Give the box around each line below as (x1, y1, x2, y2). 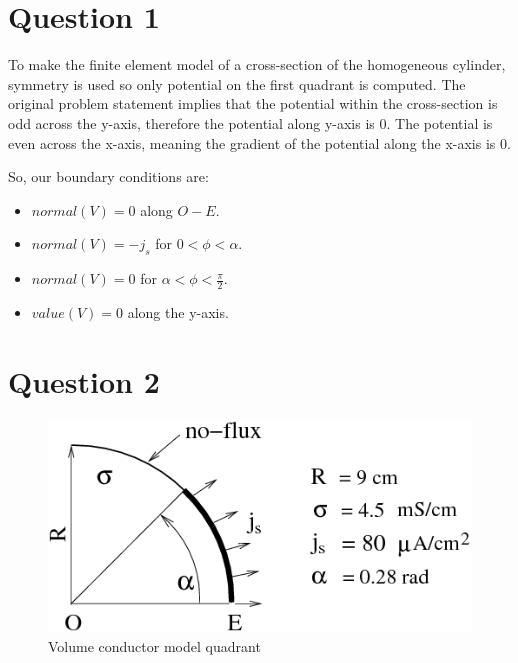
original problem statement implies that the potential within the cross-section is (8, 93, 498, 114)
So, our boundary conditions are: (8, 166, 209, 187)
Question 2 (8, 360, 160, 401)
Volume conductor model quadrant (48, 636, 261, 657)
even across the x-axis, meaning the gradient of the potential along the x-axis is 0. (8, 132, 511, 153)
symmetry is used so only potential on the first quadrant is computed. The (8, 73, 466, 94)
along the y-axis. (127, 301, 229, 322)
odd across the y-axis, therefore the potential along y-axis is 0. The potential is (8, 112, 493, 133)
